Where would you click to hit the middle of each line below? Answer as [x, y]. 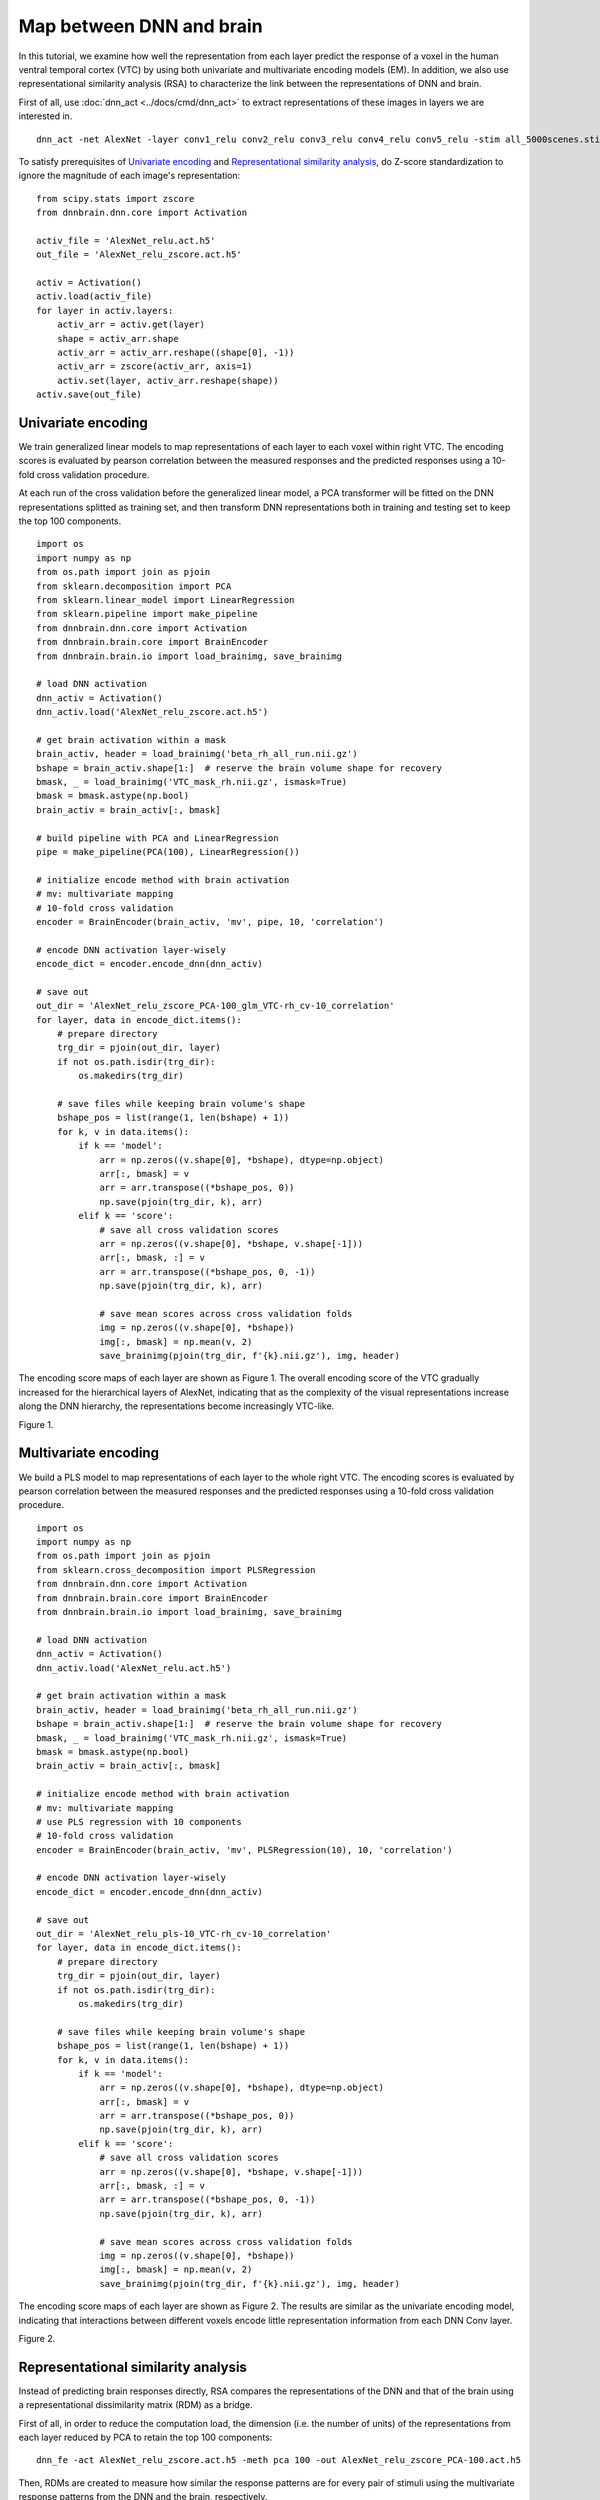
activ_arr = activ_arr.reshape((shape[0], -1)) [175, 352]
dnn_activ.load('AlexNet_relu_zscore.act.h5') [152, 712]
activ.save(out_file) [89, 394]
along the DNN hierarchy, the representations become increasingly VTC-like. [176, 1406]
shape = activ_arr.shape [117, 338]
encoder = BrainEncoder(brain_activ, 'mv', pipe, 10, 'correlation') [210, 921]
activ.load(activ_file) [94, 296]
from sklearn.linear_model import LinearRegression [165, 599]
